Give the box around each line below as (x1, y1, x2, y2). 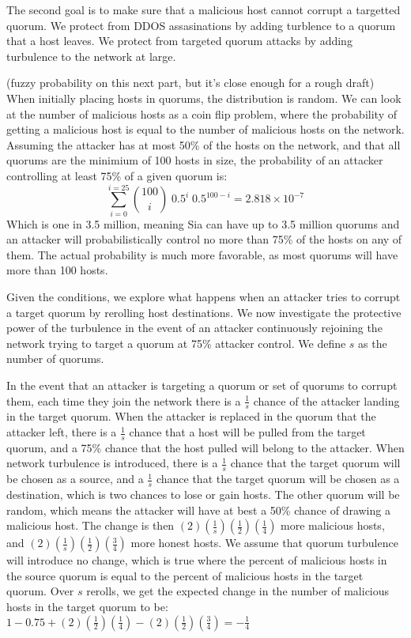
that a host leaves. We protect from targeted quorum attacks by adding (6, 32, 353, 49)
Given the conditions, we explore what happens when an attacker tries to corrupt (6, 289, 401, 305)
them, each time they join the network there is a (6, 392, 241, 409)
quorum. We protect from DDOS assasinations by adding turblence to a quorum (6, 17, 396, 33)
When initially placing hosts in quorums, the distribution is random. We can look (6, 89, 402, 106)
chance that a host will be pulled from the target (129, 424, 366, 440)
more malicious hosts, (281, 517, 385, 534)
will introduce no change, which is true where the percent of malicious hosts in (6, 552, 387, 568)
